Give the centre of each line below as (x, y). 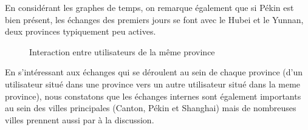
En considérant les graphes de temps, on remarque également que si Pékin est (149, 7)
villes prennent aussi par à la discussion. (80, 119)
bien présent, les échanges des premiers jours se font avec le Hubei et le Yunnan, (154, 19)
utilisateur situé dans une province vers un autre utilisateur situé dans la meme (153, 84)
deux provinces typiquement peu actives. (80, 31)
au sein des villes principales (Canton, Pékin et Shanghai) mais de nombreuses (151, 108)
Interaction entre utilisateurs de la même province (122, 51)
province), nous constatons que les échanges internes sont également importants (153, 96)
